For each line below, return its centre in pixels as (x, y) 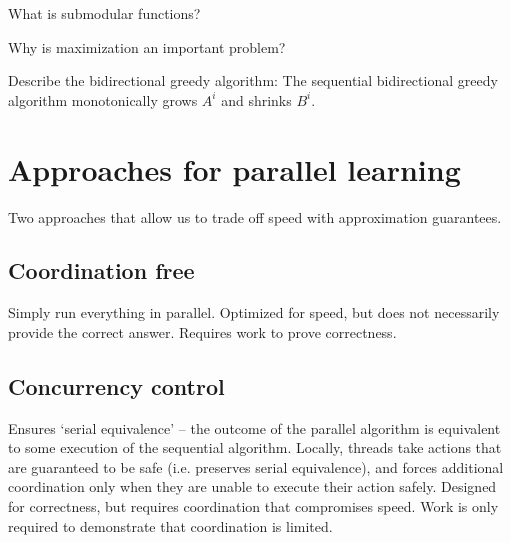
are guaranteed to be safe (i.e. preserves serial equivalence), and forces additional (256, 466)
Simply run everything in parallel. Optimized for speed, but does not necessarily (254, 312)
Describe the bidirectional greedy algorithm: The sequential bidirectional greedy (253, 80)
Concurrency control (116, 385)
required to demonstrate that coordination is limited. (170, 525)
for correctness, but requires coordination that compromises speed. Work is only (253, 506)
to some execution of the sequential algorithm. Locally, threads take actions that (255, 447)
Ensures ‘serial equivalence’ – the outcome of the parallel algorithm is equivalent (254, 427)
